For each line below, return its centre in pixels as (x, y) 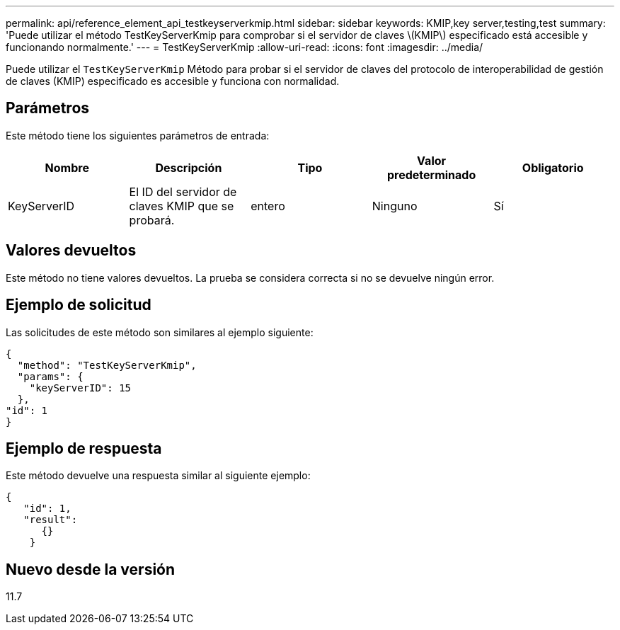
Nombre (67, 167)
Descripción (189, 167)
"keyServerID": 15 (80, 388)
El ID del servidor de (183, 191)
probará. (152, 220)
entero (268, 206)
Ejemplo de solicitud (79, 305)
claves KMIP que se (182, 206)
